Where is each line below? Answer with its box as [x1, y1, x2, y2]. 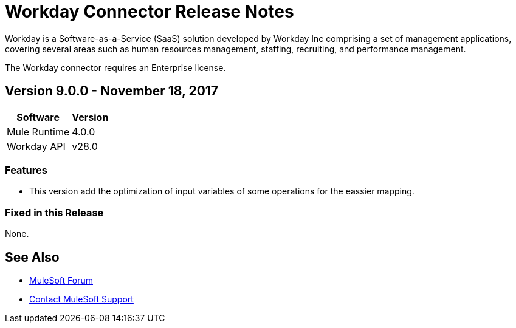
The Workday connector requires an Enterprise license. [5, 62, 226, 73]
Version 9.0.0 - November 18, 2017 [5, 83, 219, 99]
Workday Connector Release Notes [5, 1, 294, 22]
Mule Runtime [7, 125, 70, 138]
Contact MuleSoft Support [29, 293, 134, 304]
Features [5, 163, 47, 176]
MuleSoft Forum [29, 275, 93, 285]
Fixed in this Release [5, 206, 104, 219]
